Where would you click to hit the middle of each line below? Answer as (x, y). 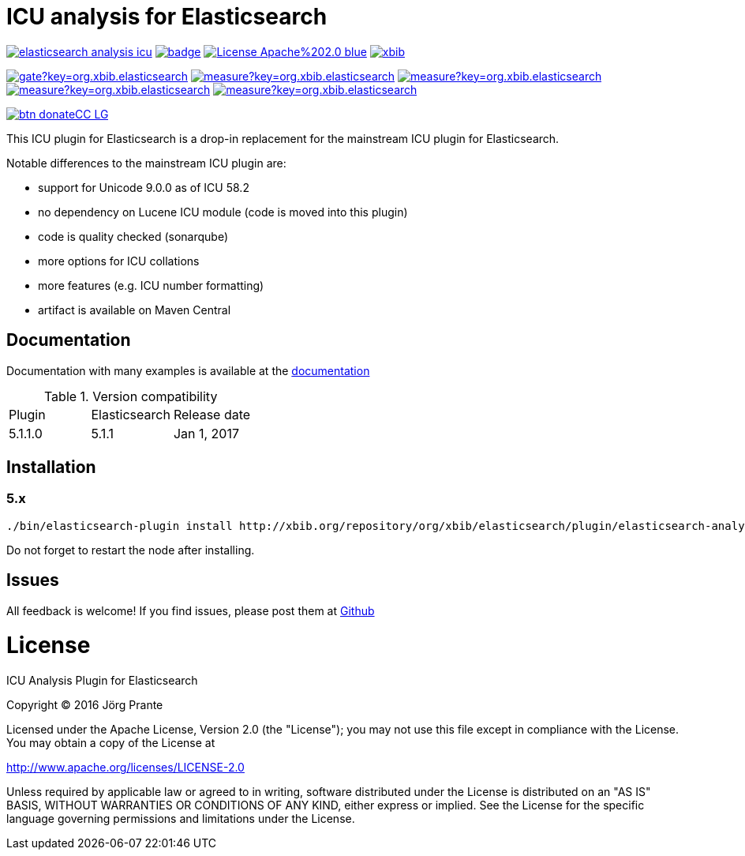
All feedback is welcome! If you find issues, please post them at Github (191, 610)
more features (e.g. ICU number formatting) (151, 285)
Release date (212, 414)
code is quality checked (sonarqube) (133, 236)
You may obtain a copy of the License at (111, 743)
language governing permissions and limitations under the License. (181, 819)
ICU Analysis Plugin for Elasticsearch (102, 681)
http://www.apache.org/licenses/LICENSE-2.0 (125, 768)
